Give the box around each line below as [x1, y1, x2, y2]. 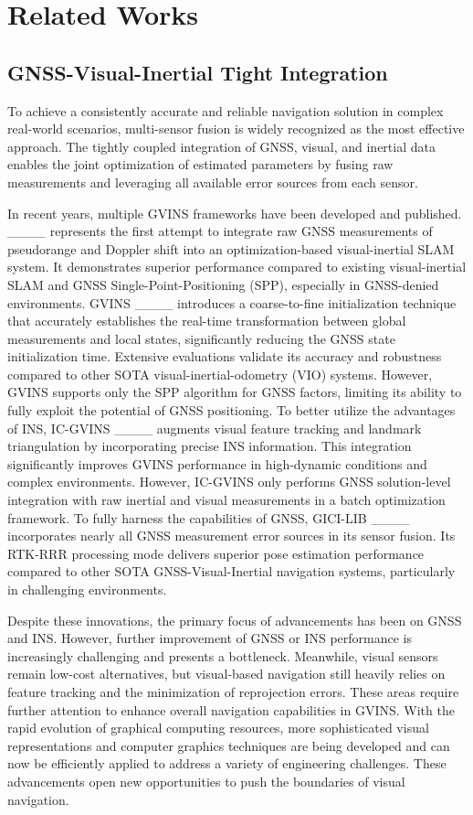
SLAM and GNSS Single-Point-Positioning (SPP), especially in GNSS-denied [7, 274, 439, 294]
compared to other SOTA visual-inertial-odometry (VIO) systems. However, [7, 364, 433, 383]
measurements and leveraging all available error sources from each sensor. [7, 172, 418, 191]
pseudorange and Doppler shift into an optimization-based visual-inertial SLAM [7, 239, 455, 258]
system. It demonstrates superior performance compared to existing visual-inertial [7, 257, 467, 276]
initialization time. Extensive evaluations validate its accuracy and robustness [7, 347, 442, 366]
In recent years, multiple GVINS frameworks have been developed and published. [7, 203, 462, 222]
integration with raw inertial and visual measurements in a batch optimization [7, 490, 446, 509]
